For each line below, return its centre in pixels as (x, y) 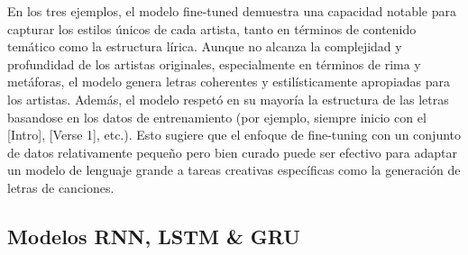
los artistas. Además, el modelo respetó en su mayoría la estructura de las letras (228, 99)
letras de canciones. (61, 187)
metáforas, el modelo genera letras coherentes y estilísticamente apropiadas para (229, 82)
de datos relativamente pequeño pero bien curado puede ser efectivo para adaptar (232, 152)
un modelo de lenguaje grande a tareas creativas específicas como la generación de (234, 170)
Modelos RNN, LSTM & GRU (154, 236)
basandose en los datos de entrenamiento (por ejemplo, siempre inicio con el (217, 117)
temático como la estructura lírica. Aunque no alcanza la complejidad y (205, 46)
